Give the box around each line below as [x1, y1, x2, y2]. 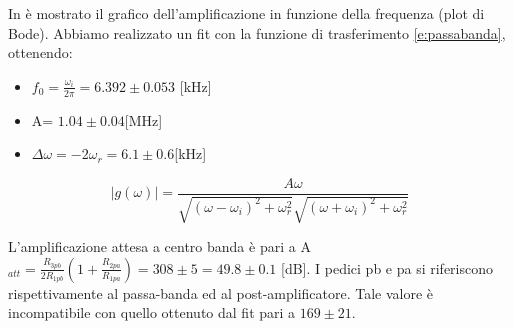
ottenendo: [8, 42, 73, 63]
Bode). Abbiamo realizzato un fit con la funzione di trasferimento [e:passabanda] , [8, 22, 506, 43]
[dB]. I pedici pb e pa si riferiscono [281, 257, 493, 278]
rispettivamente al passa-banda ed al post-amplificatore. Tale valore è [8, 282, 434, 303]
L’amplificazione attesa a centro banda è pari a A [8, 236, 311, 257]
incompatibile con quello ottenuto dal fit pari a [8, 302, 296, 323]
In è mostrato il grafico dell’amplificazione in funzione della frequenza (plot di [8, 3, 485, 23]
